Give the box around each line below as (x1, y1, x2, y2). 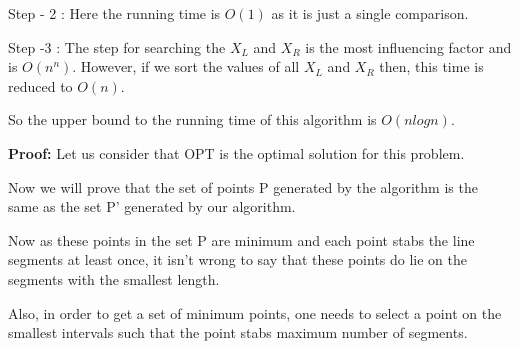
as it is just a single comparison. (271, 3, 469, 23)
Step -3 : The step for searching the (8, 36, 226, 57)
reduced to (8, 75, 73, 96)
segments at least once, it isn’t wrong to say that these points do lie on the (8, 249, 468, 270)
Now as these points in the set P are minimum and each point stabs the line (8, 229, 475, 250)
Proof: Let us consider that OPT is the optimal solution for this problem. (8, 142, 465, 163)
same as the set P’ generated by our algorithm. (8, 196, 296, 217)
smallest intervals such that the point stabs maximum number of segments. (8, 322, 468, 343)
